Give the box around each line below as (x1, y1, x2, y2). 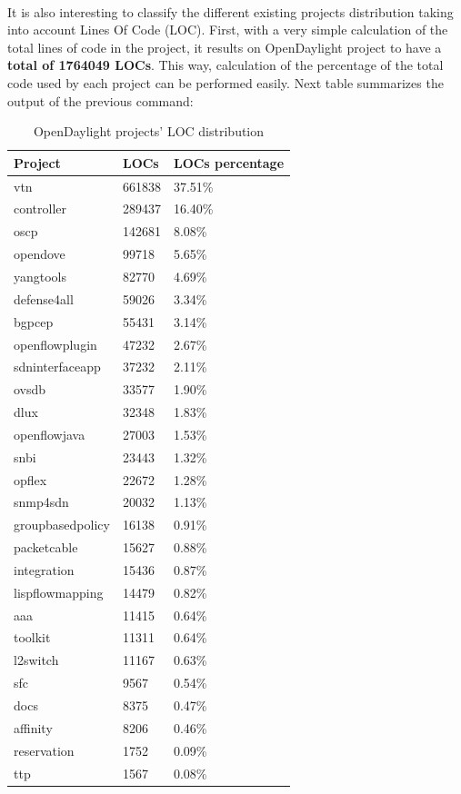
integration (14, 560, 75, 579)
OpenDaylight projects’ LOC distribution (33, 122, 265, 141)
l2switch (14, 650, 59, 670)
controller (14, 199, 67, 218)
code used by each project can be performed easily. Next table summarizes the (7, 73, 444, 92)
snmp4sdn (14, 492, 69, 511)
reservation (14, 740, 75, 759)
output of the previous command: (7, 91, 194, 110)
